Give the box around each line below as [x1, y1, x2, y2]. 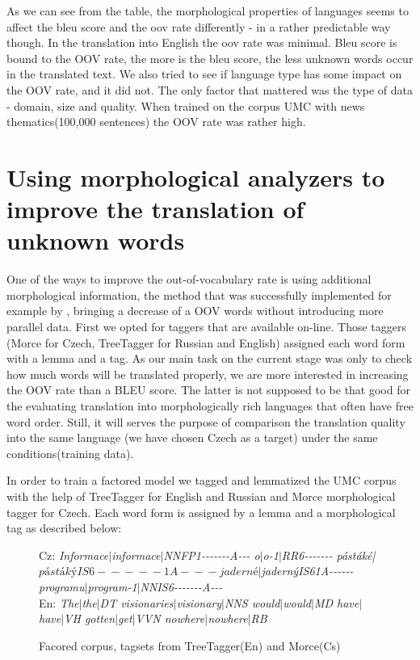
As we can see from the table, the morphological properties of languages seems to [6, 2, 409, 19]
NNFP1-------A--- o [163, 546, 260, 563]
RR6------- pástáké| [281, 546, 376, 563]
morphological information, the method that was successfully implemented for [6, 286, 392, 303]
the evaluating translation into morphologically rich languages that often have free [6, 397, 414, 414]
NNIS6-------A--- [140, 578, 223, 595]
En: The [39, 594, 79, 611]
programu [39, 578, 85, 595]
